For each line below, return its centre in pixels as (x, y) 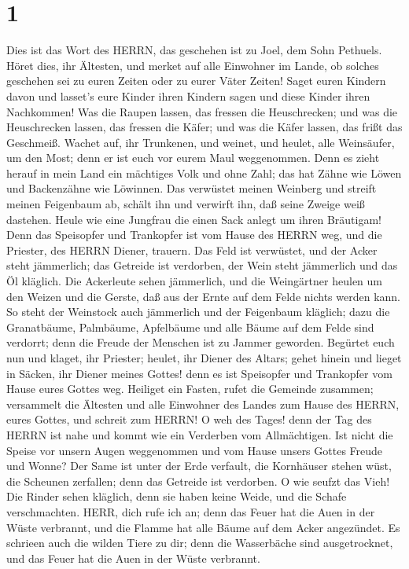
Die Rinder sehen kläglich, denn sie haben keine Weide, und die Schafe (177, 496)
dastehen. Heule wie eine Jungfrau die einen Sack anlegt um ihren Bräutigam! (194, 219)
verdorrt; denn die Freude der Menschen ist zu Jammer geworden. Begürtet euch (201, 342)
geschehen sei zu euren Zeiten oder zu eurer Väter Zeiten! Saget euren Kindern (196, 81)
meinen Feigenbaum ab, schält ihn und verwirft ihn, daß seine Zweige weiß (186, 204)
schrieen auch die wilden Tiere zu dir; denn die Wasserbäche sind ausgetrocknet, (200, 543)
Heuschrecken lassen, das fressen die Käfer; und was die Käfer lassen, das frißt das (204, 127)
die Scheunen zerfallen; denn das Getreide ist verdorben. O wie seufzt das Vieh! (198, 481)
